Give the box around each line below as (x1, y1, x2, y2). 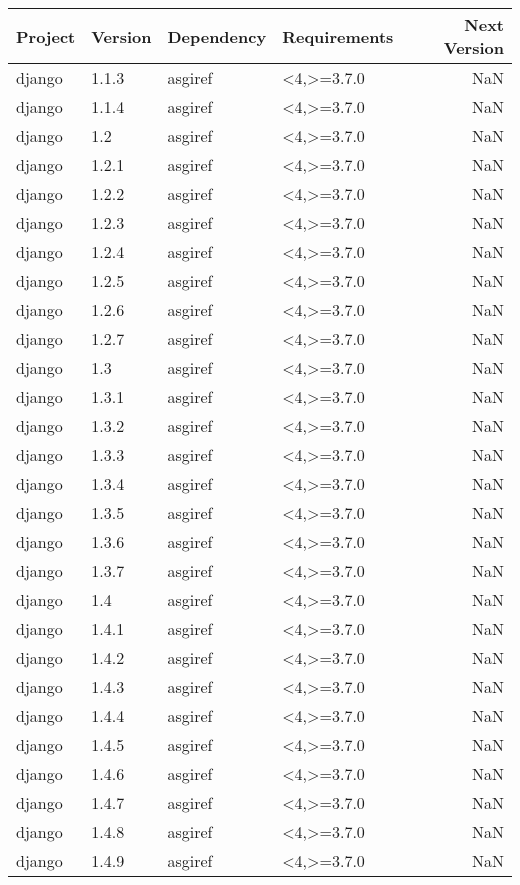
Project (16, 24, 76, 48)
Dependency (167, 24, 267, 48)
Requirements (282, 24, 394, 48)
